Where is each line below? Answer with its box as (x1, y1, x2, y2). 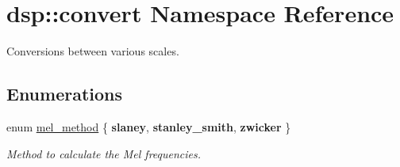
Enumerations (6, 82, 123, 106)
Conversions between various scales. (6, 43, 179, 59)
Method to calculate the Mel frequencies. (6, 145, 202, 161)
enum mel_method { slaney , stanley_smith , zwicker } (6, 118, 291, 135)
